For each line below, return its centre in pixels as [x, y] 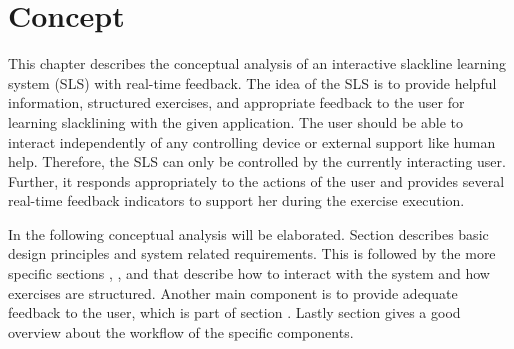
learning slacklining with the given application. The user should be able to [235, 121]
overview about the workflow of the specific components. [181, 331]
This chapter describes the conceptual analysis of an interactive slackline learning [257, 63]
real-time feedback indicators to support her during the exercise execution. [236, 200]
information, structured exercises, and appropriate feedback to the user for [236, 102]
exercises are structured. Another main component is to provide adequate [233, 292]
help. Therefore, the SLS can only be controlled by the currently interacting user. [257, 161]
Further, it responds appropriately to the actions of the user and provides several [256, 180]
